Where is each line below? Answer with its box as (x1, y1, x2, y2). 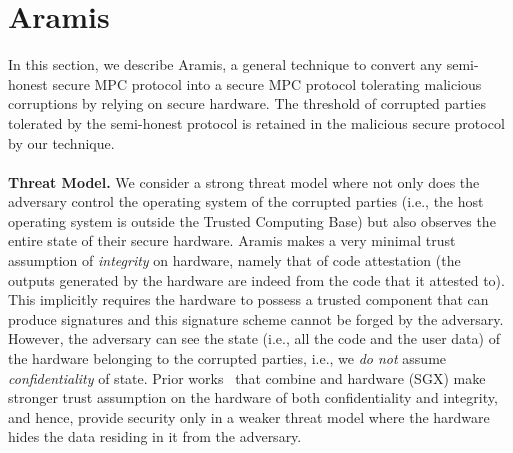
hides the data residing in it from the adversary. (8, 426, 302, 447)
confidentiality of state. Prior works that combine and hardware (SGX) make (8, 367, 486, 388)
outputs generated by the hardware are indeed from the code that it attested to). (8, 269, 505, 290)
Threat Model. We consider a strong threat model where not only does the (8, 171, 480, 192)
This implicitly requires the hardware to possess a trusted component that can (8, 289, 489, 310)
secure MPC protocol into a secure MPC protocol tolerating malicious (52, 73, 482, 94)
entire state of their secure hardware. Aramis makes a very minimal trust (8, 230, 456, 251)
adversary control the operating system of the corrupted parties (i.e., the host (8, 191, 484, 212)
